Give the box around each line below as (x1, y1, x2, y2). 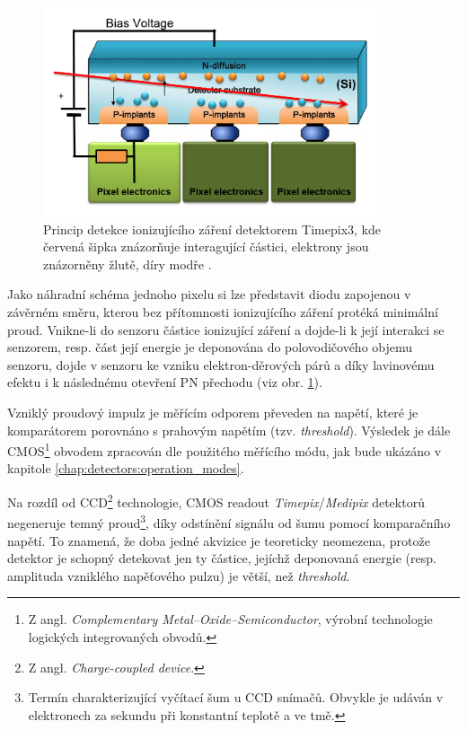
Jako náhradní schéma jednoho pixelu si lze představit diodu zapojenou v (7, 285, 411, 303)
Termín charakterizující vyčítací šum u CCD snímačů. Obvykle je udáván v (28, 688, 444, 707)
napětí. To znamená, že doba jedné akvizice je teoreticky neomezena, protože (7, 531, 430, 550)
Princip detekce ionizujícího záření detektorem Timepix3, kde (43, 219, 381, 238)
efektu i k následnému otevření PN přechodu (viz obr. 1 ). (7, 373, 322, 391)
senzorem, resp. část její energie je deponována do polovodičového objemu (7, 338, 413, 356)
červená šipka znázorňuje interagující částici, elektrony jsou (43, 237, 369, 256)
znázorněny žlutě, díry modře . (43, 254, 212, 273)
